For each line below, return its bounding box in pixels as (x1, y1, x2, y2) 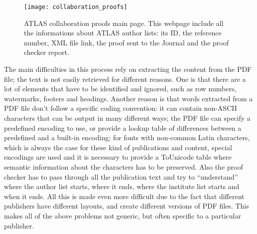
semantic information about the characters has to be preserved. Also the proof (4, 161, 243, 172)
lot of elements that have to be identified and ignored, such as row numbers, (4, 83, 237, 94)
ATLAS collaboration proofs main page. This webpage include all (24, 17, 224, 28)
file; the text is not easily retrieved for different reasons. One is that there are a (4, 73, 246, 84)
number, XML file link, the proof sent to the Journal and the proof (24, 37, 229, 47)
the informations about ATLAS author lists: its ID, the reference (24, 27, 222, 38)
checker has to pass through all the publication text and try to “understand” (4, 171, 238, 182)
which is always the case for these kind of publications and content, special (4, 142, 232, 152)
